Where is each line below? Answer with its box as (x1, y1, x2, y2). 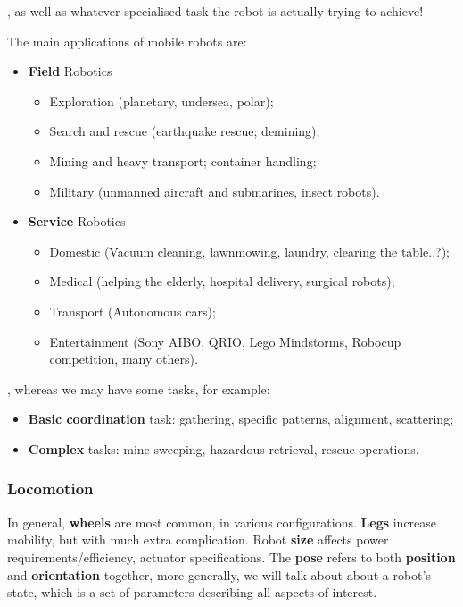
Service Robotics (28, 212, 126, 231)
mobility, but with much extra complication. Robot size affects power (7, 530, 389, 549)
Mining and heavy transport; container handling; (49, 151, 317, 170)
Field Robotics (28, 62, 112, 80)
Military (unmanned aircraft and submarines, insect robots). (49, 181, 380, 200)
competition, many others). (49, 350, 198, 368)
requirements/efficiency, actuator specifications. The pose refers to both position (7, 547, 456, 566)
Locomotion (7, 477, 94, 500)
